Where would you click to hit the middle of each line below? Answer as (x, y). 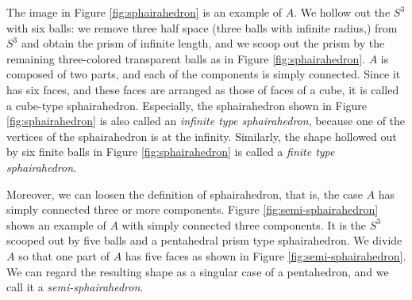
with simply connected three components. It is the (244, 224)
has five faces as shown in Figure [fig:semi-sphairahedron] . (266, 255)
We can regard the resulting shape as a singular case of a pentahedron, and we (198, 271)
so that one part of (64, 255)
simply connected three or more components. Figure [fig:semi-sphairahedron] (193, 209)
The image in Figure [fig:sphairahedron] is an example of (144, 12)
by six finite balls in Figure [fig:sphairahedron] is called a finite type (171, 152)
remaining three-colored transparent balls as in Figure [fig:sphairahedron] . (186, 58)
